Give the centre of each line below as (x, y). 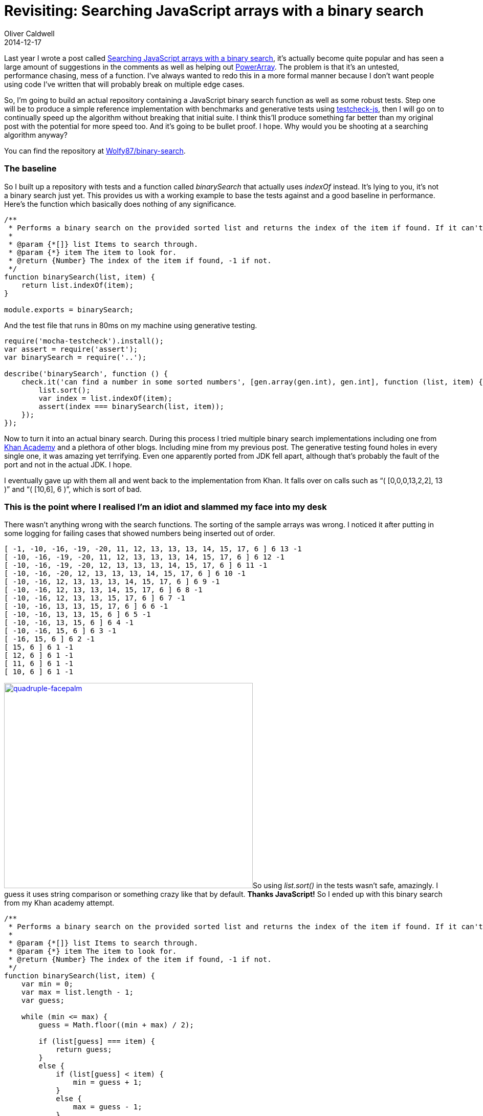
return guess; (84, 1050)
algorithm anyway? (36, 135)
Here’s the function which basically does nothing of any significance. (120, 204)
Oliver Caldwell (29, 33)
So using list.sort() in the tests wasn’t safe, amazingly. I (345, 886)
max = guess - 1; (107, 1107)
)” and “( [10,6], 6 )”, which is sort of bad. (73, 489)
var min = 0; (47, 984)
